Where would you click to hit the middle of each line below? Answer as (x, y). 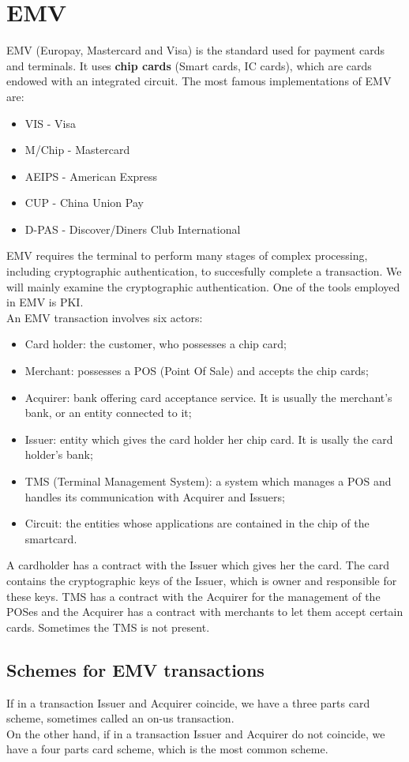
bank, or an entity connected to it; (108, 413)
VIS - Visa (51, 123)
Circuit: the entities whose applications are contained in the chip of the (197, 523)
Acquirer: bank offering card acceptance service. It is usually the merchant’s (208, 397)
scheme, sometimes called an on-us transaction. (120, 718)
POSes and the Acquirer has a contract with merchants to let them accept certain (205, 612)
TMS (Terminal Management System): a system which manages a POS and (208, 481)
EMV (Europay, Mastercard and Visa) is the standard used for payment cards (196, 50)
